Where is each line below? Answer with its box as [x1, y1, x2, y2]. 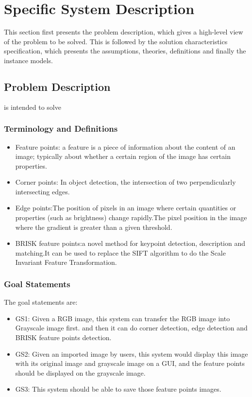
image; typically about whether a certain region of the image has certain [15, 151, 231, 161]
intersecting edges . [15, 186, 70, 196]
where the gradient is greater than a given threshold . [15, 222, 172, 232]
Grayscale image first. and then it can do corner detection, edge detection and [15, 323, 248, 333]
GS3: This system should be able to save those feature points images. [15, 384, 221, 394]
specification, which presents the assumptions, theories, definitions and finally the [4, 46, 246, 56]
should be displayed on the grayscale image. [15, 367, 146, 378]
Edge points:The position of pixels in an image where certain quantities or [15, 203, 236, 213]
